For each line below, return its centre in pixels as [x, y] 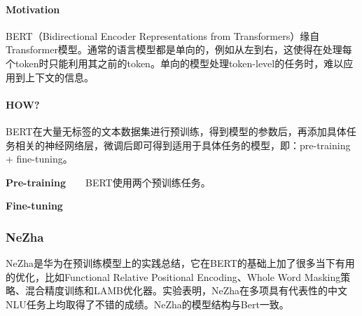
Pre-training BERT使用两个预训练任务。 [108, 182]
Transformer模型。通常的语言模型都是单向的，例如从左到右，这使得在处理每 [179, 49]
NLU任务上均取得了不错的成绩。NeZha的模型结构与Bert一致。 [147, 304]
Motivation [33, 9]
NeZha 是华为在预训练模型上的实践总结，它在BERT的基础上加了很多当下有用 [180, 263]
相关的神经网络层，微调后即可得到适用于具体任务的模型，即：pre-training [183, 145]
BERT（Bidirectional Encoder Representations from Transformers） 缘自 [163, 35]
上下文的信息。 [59, 77]
